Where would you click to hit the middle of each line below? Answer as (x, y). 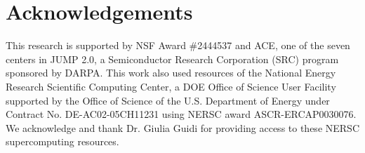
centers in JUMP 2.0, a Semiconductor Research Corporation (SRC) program (172, 59)
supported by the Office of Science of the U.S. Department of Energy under (168, 100)
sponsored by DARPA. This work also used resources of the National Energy (171, 73)
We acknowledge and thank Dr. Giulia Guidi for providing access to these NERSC (182, 127)
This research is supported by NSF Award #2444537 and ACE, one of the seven (178, 45)
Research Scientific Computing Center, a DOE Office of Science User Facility (171, 86)
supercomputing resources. (62, 141)
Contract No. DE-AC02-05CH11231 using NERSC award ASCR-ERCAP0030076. (181, 114)
